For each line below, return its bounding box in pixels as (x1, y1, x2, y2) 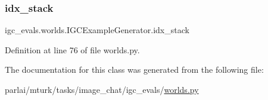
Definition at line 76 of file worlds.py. (5, 43, 140, 56)
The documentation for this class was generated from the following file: (5, 63, 264, 76)
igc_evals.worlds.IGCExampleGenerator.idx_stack (5, 24, 189, 36)
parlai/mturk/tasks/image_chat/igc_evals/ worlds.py (5, 83, 199, 95)
